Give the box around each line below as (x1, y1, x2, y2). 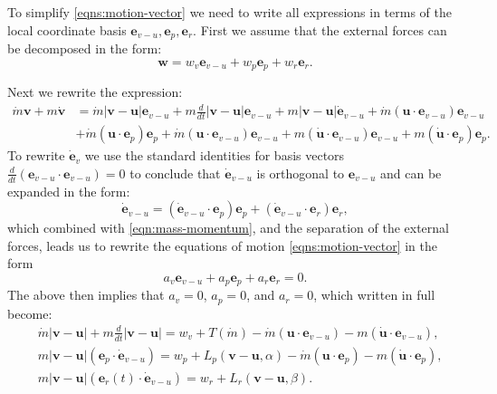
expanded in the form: (7, 181, 130, 200)
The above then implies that (7, 285, 165, 304)
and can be (380, 163, 442, 182)
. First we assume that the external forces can (193, 20, 447, 39)
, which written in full (313, 285, 435, 304)
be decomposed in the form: (7, 39, 162, 58)
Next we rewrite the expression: (7, 82, 183, 101)
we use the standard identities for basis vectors (84, 146, 345, 165)
